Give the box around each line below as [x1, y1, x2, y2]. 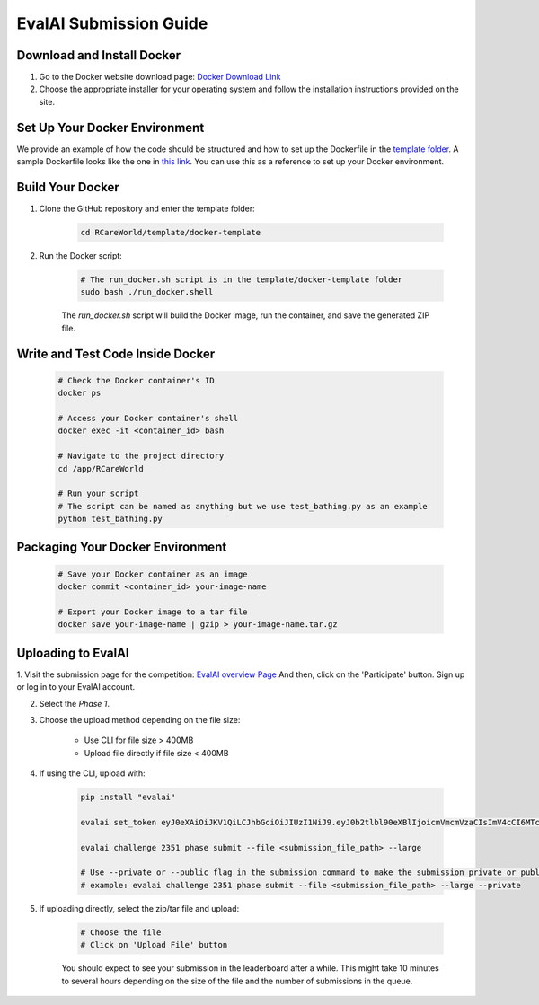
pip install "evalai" [80, 792, 176, 803]
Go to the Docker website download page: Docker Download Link [39, 72, 281, 83]
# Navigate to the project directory [57, 451, 225, 462]
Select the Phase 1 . [39, 698, 110, 709]
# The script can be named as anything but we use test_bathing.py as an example [57, 501, 429, 511]
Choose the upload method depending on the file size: [39, 714, 241, 725]
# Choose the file [80, 927, 162, 938]
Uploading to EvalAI [16, 645, 129, 660]
